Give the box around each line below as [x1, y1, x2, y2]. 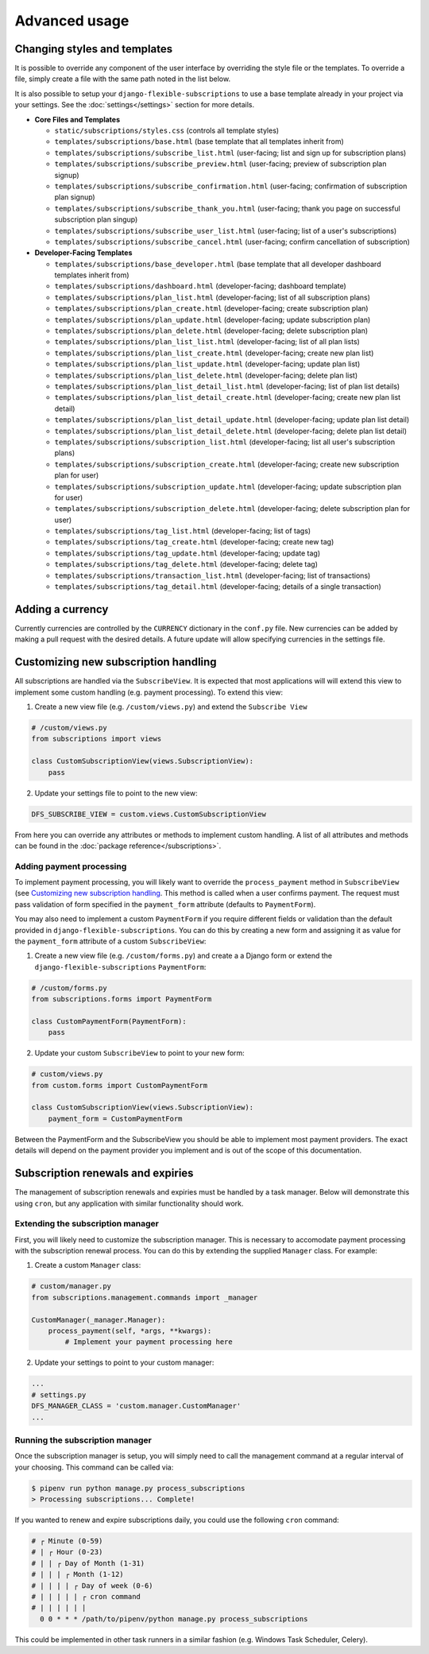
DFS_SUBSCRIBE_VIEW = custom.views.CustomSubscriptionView [31, 809, 266, 819]
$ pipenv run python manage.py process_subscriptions [31, 1483, 245, 1493]
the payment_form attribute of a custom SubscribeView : [14, 936, 207, 946]
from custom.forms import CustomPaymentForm [31, 1081, 208, 1090]
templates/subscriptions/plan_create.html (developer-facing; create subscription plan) [54, 304, 369, 313]
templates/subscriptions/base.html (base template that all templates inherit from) [54, 137, 345, 146]
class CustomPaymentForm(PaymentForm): [31, 1017, 187, 1025]
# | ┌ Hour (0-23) [31, 1547, 103, 1557]
